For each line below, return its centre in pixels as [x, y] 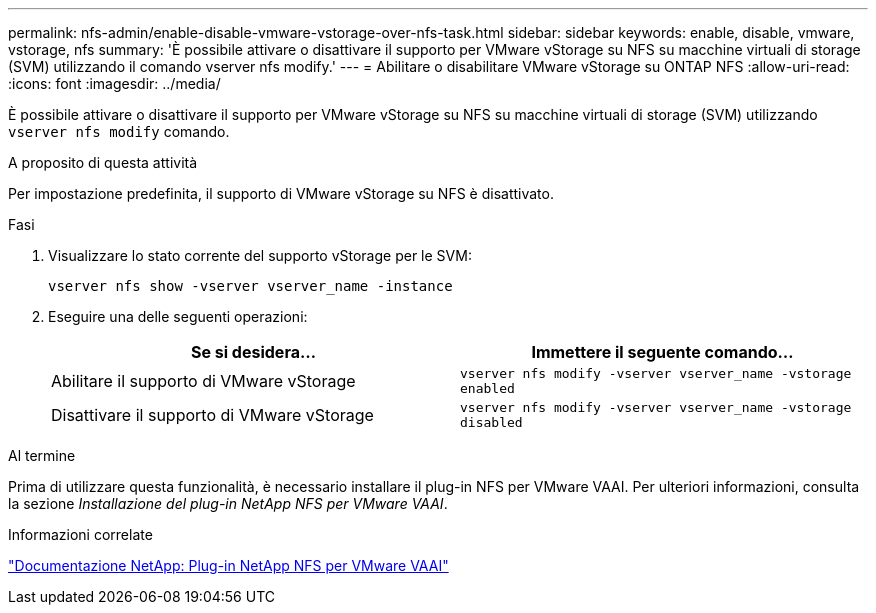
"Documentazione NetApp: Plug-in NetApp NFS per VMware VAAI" [228, 565]
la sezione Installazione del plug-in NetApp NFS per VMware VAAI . [228, 503]
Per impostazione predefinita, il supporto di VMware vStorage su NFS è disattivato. [281, 193]
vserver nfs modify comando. [119, 131]
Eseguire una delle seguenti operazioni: [178, 316]
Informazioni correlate [80, 534]
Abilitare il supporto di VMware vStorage [203, 381]
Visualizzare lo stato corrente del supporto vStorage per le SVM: [260, 255]
